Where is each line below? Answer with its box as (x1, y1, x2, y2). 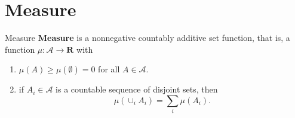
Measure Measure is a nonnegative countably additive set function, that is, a (5, 31, 290, 44)
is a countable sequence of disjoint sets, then (56, 83, 218, 95)
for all (98, 63, 120, 75)
